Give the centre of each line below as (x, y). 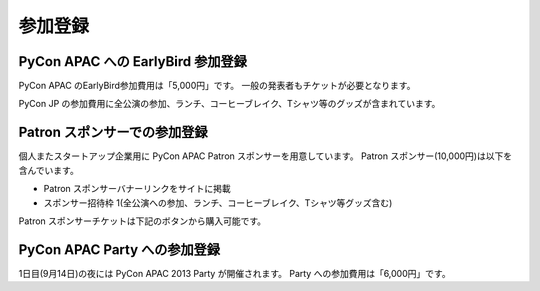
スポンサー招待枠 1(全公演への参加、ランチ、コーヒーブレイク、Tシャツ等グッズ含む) (218, 202)
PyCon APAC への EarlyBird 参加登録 (132, 61)
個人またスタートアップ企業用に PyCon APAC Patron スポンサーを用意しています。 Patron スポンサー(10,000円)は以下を (265, 156)
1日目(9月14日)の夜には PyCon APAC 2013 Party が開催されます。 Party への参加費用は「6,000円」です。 (234, 273)
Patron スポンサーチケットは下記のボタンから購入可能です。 (142, 221)
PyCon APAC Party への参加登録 (119, 249)
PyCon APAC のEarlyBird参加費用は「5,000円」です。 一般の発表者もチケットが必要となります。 (217, 86)
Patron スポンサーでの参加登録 (113, 132)
